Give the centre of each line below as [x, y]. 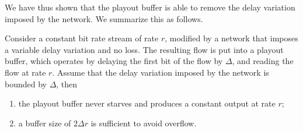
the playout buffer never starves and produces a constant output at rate [147, 103]
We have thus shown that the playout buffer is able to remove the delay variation [150, 7]
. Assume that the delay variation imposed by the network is [161, 72]
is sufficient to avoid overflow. [144, 123]
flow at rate [25, 72]
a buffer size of [45, 123]
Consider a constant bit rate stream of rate [82, 38]
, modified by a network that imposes [231, 38]
